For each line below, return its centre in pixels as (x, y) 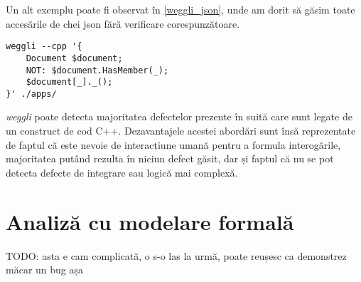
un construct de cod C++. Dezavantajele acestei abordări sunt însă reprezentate (181, 131)
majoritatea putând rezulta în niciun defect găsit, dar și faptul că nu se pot (170, 158)
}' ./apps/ (31, 94)
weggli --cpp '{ (44, 47)
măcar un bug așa (45, 270)
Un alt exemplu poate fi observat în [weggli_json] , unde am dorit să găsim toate (180, 9)
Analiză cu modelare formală (150, 221)
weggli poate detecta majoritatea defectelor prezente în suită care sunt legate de (179, 116)
